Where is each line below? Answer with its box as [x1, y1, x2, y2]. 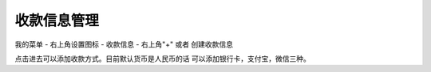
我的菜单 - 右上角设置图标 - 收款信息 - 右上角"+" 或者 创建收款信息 [14, 40, 234, 49]
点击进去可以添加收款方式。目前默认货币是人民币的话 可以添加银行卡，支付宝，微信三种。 [14, 54, 310, 63]
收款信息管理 [14, 12, 100, 29]
